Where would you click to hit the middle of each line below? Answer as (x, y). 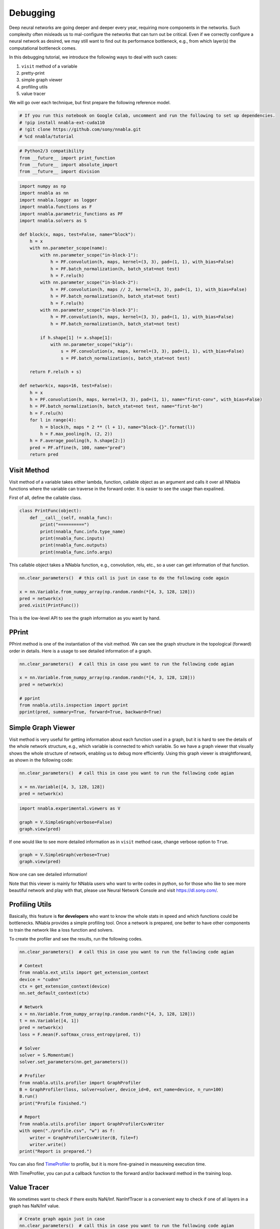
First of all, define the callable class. (45, 498)
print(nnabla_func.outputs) (74, 545)
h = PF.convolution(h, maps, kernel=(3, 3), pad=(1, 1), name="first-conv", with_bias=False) (146, 400)
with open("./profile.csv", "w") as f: (67, 1131)
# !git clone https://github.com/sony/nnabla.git (80, 130)
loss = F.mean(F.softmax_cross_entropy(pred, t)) (80, 1034)
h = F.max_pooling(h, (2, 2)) (76, 434)
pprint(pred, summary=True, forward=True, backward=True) (90, 712)
